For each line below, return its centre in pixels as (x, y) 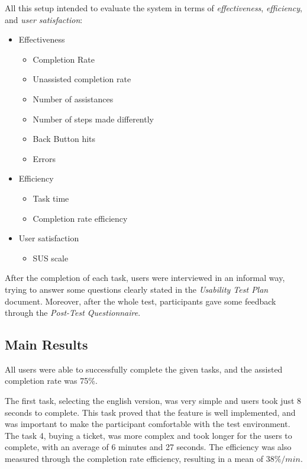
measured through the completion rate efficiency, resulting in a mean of (134, 459)
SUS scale (51, 258)
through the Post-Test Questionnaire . (73, 313)
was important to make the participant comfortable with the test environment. (148, 424)
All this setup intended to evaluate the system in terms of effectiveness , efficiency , (153, 8)
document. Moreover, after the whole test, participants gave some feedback (140, 301)
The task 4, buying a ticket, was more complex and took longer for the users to (148, 435)
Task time (51, 198)
